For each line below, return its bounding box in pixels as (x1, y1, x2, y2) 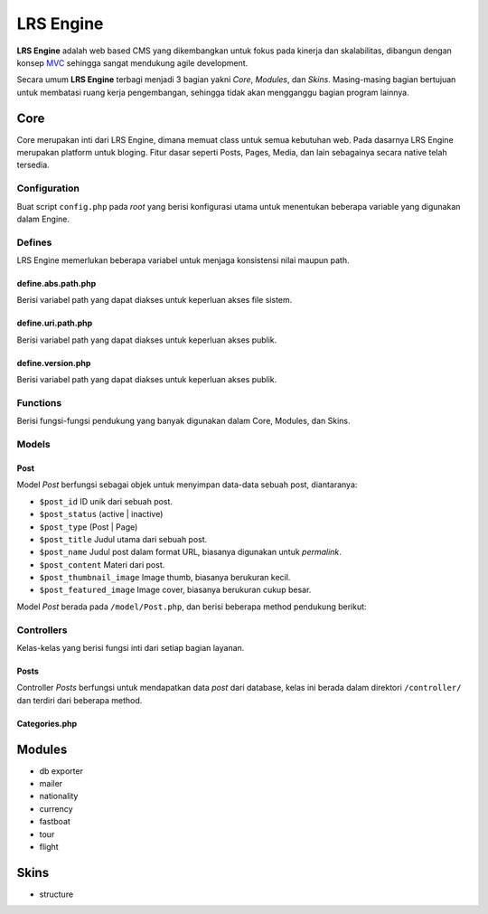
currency (39, 803, 73, 814)
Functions (16, 397, 62, 410)
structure (39, 889, 74, 900)
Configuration (16, 182, 80, 194)
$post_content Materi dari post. (39, 559, 165, 570)
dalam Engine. (16, 213, 70, 224)
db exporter (39, 765, 83, 777)
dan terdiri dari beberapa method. (16, 694, 143, 705)
